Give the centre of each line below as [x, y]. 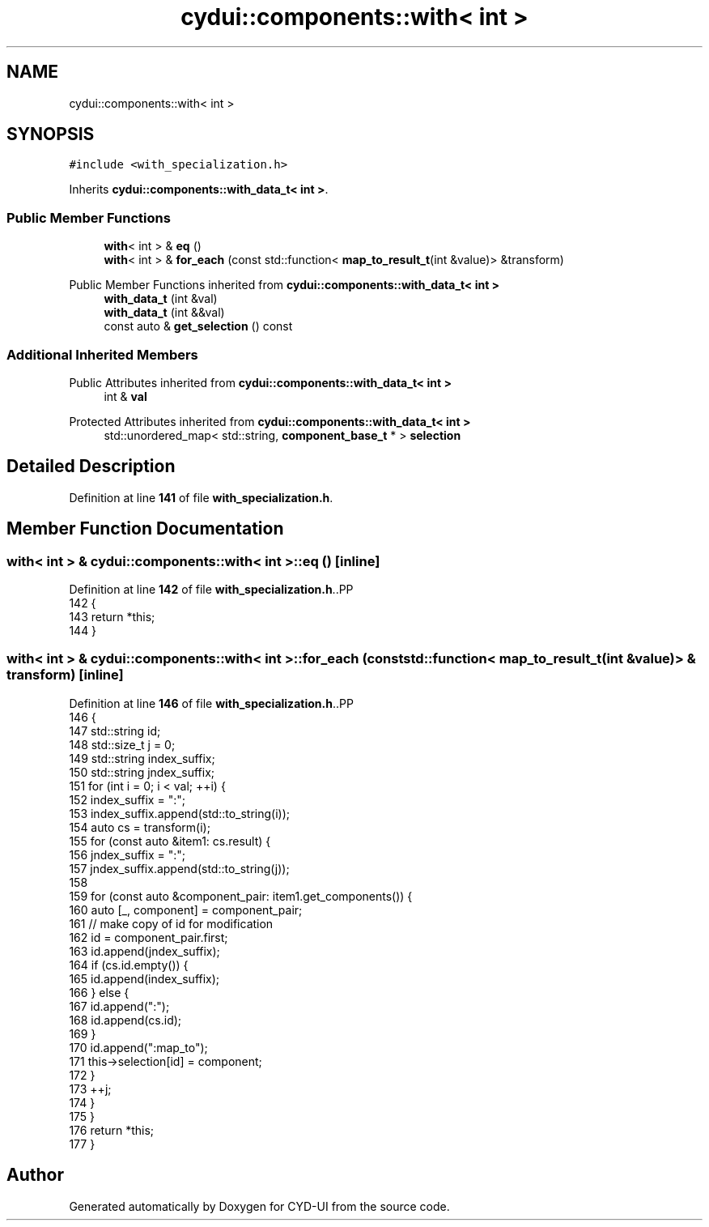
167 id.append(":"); [119, 1006]
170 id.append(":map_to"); [138, 1047]
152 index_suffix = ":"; [127, 799]
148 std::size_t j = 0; [122, 744]
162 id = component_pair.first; [149, 937]
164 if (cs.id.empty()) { [129, 965]
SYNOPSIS [51, 134]
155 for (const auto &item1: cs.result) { [170, 841]
